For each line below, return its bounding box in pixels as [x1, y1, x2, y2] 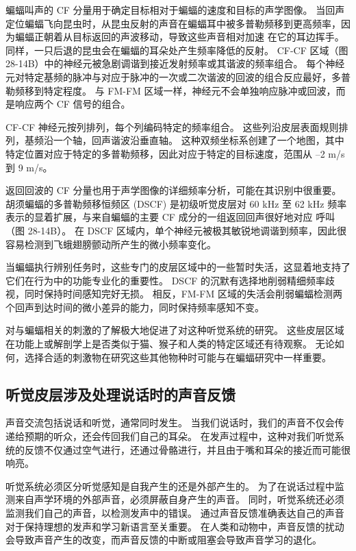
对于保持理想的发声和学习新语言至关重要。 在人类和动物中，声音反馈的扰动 [5, 519, 344, 533]
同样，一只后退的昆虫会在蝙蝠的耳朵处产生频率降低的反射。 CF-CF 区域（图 [5, 42, 348, 57]
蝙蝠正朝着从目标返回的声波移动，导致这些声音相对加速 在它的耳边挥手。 [14, 29, 344, 44]
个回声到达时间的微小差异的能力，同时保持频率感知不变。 [5, 299, 264, 314]
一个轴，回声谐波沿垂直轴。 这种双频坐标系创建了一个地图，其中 [53, 133, 344, 147]
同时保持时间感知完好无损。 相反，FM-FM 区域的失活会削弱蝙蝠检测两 [24, 286, 342, 301]
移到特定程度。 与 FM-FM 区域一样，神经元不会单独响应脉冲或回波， [24, 83, 336, 97]
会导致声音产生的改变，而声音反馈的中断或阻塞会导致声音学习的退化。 [5, 532, 322, 547]
